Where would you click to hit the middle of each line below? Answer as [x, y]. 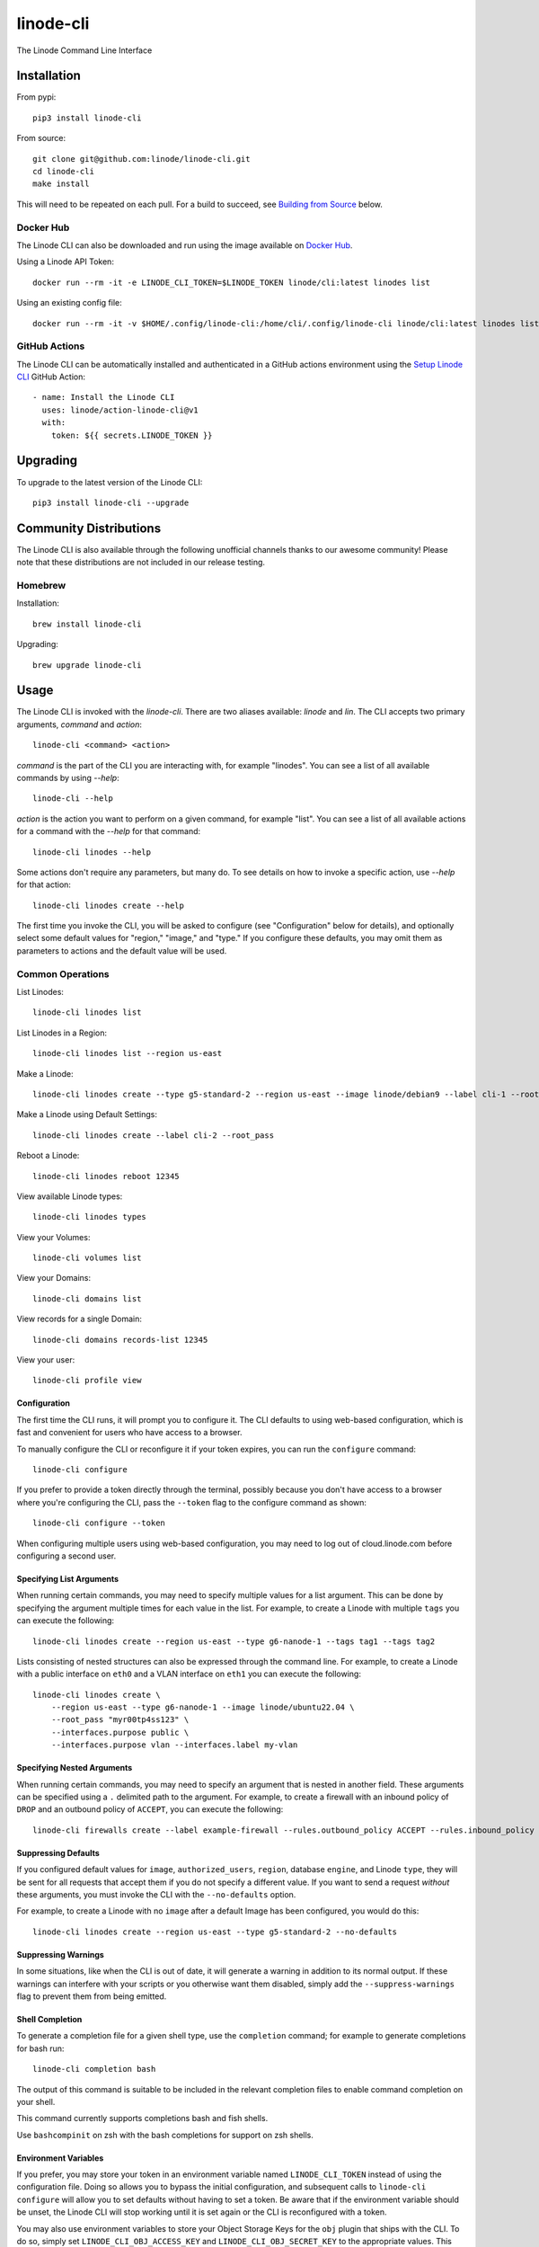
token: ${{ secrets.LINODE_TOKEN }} [132, 435]
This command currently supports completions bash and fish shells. [142, 2118]
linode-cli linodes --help [92, 852]
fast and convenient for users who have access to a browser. [129, 1433]
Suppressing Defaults [58, 1852]
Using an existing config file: [70, 303]
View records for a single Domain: [80, 1319]
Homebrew [41, 585]
